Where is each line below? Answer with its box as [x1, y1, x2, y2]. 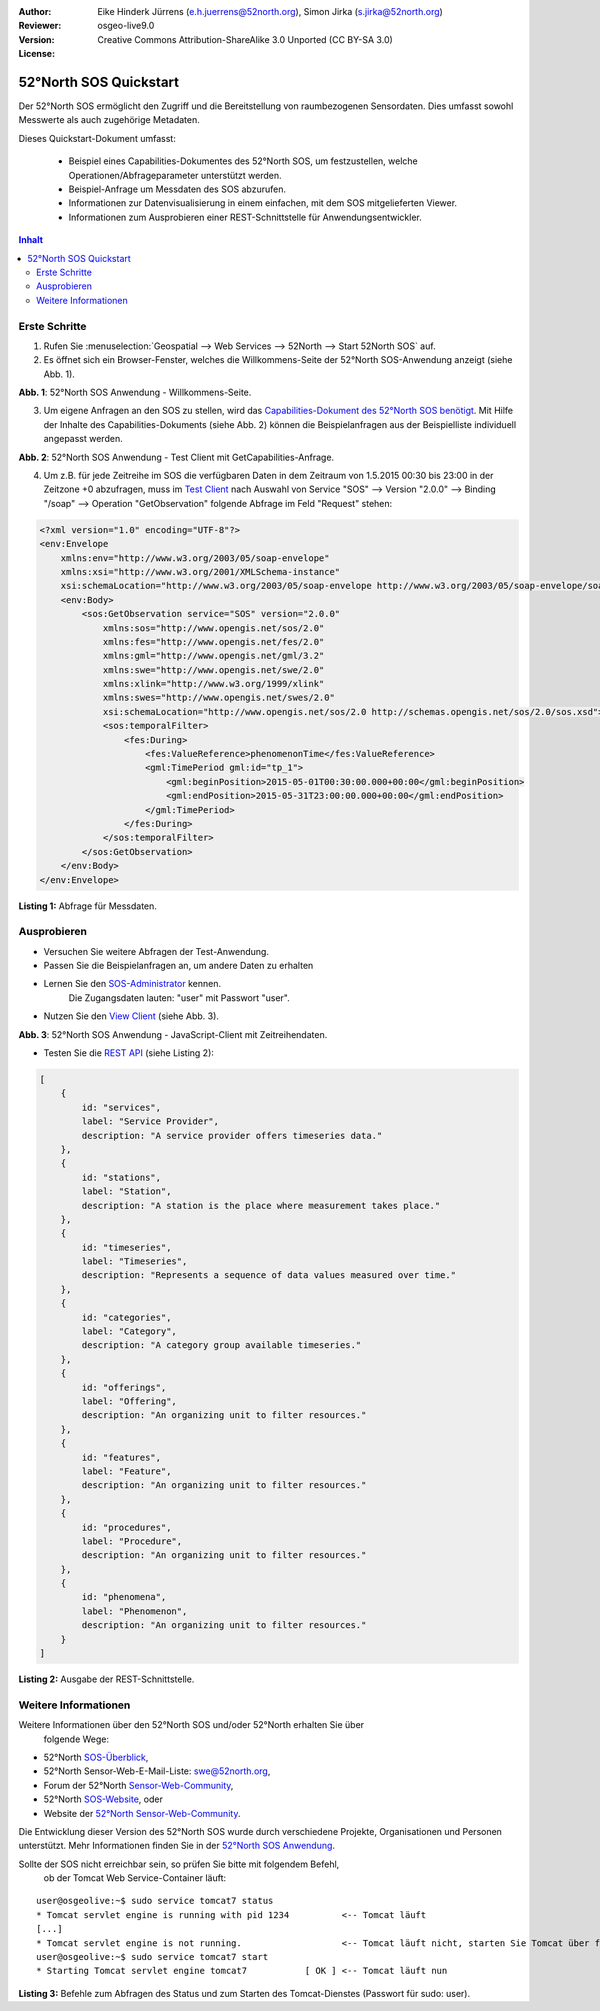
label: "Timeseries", [81, 1256, 188, 1267]
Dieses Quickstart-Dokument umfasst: [18, 132, 177, 144]
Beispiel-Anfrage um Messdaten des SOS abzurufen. [68, 183, 287, 195]
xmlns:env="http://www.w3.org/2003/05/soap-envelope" [60, 552, 330, 564]
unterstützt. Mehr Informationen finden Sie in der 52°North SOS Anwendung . [18, 1840, 335, 1852]
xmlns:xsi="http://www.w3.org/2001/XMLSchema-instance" [60, 566, 341, 577]
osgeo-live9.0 [97, 20, 155, 32]
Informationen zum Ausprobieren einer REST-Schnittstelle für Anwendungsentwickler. [68, 211, 422, 223]
